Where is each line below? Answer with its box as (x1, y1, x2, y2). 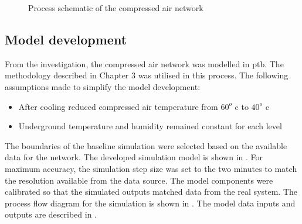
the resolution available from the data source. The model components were (5, 174, 273, 186)
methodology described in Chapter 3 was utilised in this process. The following (5, 69, 289, 81)
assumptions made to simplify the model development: (5, 80, 201, 92)
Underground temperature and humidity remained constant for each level (18, 120, 282, 132)
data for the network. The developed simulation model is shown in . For (5, 151, 263, 163)
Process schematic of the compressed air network (28, 2, 203, 13)
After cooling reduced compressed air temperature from (18, 100, 218, 112)
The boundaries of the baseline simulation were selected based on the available (5, 139, 287, 151)
